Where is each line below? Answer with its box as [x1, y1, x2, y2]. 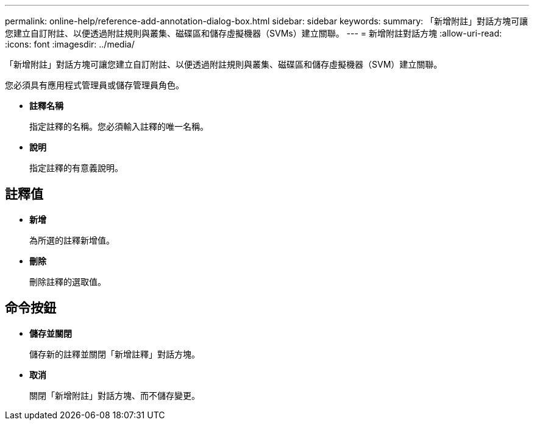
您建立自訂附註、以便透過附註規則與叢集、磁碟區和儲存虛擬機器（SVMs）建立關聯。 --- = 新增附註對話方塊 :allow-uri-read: [5, 28, 502, 38]
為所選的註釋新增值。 [29, 234, 115, 245]
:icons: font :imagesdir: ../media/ [5, 39, 135, 49]
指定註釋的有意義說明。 [29, 163, 123, 173]
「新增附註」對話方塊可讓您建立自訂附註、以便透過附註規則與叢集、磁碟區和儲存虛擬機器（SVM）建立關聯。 [5, 59, 443, 69]
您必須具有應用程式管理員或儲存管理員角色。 [5, 80, 184, 90]
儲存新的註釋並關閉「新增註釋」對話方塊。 [29, 348, 200, 359]
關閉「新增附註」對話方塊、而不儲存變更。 [29, 390, 200, 401]
